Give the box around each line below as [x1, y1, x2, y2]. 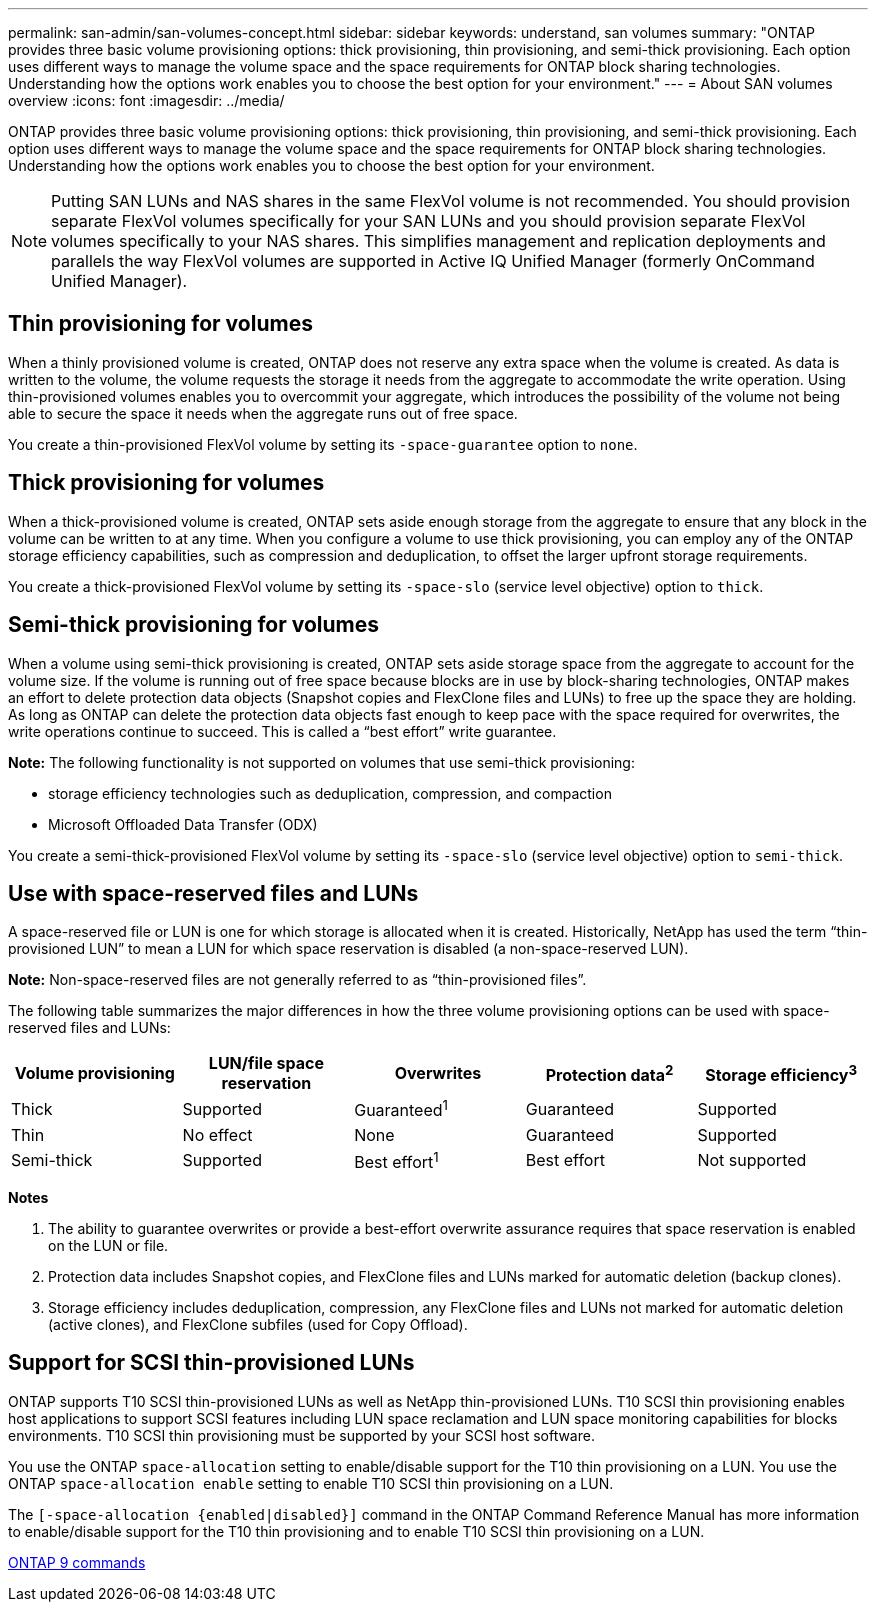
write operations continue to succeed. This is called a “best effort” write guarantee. [8, 722, 557, 740]
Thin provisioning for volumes [8, 311, 313, 337]
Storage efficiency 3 [705, 1061, 858, 1086]
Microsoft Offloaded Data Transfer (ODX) [48, 815, 318, 833]
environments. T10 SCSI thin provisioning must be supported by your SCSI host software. [8, 1426, 595, 1444]
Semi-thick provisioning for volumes [8, 612, 380, 638]
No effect [182, 1124, 253, 1145]
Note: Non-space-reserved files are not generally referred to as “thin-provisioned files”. [8, 971, 587, 989]
